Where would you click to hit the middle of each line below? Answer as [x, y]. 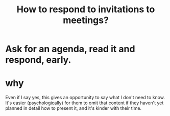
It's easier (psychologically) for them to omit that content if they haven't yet [84, 103]
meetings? [86, 20]
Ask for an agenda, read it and [70, 49]
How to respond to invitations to [86, 9]
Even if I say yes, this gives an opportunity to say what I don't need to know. [85, 98]
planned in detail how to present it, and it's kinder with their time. [74, 108]
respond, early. [38, 60]
